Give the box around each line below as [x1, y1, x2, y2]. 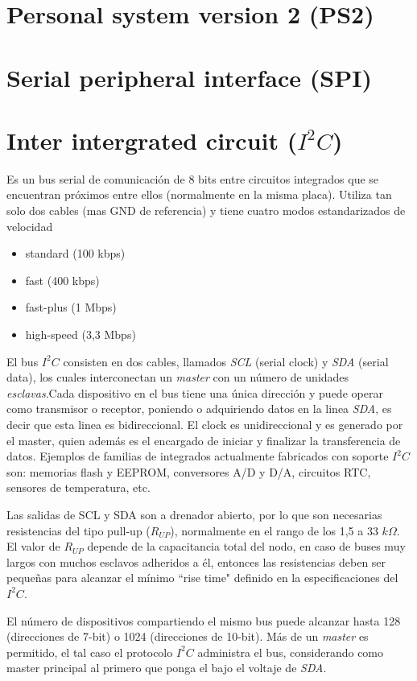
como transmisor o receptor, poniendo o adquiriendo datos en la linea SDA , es [6, 400, 392, 417]
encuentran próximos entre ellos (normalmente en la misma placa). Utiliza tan [6, 186, 392, 203]
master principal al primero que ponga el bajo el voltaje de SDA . [6, 659, 327, 676]
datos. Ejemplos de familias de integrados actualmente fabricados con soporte [6, 448, 389, 464]
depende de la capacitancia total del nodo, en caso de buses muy [87, 538, 406, 555]
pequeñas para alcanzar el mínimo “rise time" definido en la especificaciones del [6, 569, 398, 586]
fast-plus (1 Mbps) [25, 299, 117, 316]
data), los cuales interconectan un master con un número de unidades [6, 369, 349, 386]
